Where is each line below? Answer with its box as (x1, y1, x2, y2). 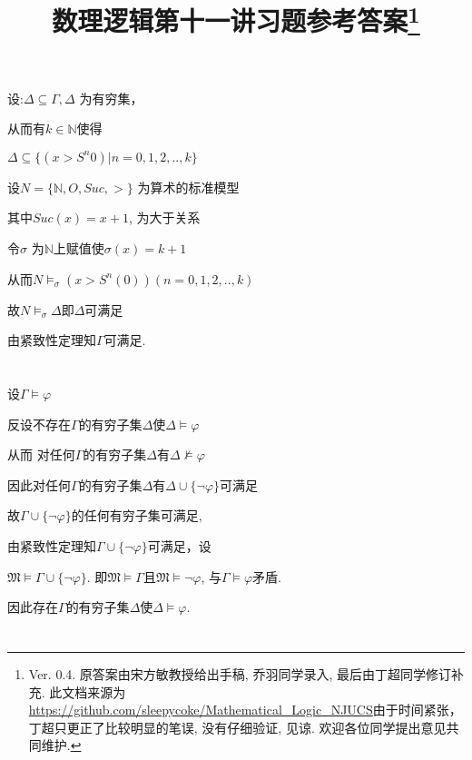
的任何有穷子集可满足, (71, 506, 202, 525)
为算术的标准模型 (137, 177, 240, 196)
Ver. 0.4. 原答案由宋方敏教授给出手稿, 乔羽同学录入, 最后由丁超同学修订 (28, 664, 451, 683)
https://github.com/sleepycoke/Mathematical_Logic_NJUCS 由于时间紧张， (28, 700, 462, 719)
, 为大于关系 (128, 208, 201, 227)
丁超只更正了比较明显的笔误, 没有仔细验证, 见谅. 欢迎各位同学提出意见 (28, 717, 447, 736)
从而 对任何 (7, 445, 75, 464)
